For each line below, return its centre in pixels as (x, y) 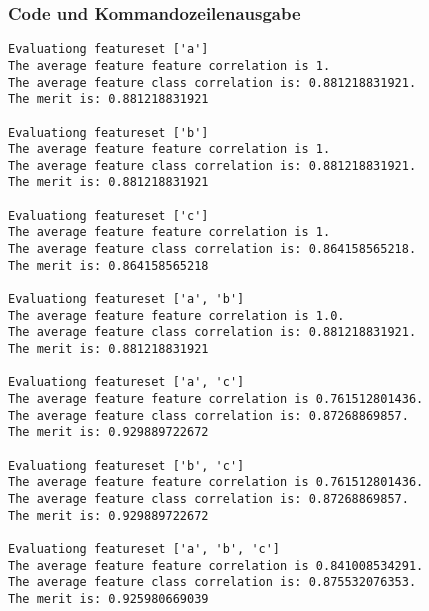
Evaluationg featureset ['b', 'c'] (126, 465)
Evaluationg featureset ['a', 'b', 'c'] (144, 548)
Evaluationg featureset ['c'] (108, 215)
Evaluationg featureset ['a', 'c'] (126, 382)
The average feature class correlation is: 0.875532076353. (212, 582)
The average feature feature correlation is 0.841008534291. (216, 565)
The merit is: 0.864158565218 (108, 265)
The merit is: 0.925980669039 (108, 598)
